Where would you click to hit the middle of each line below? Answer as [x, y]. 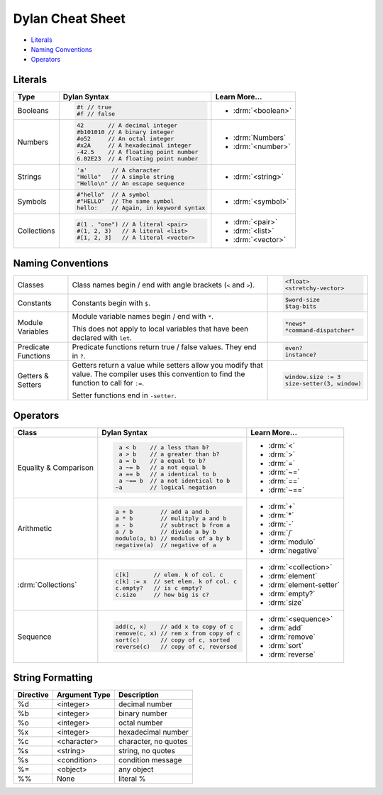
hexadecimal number [154, 733]
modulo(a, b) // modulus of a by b [173, 538]
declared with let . [102, 338]
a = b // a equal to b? [162, 461]
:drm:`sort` [286, 645]
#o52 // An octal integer [126, 138]
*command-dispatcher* [320, 330]
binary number [143, 713]
